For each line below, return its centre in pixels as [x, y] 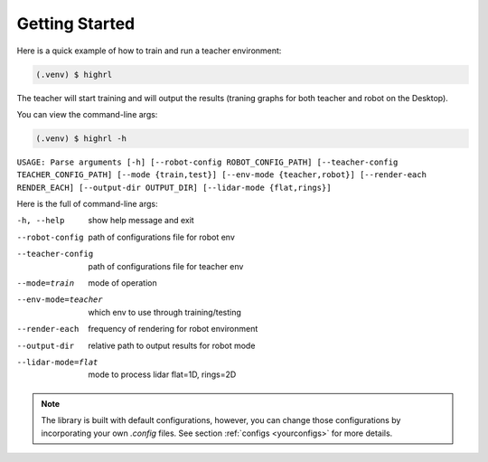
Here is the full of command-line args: [87, 204]
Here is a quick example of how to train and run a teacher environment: [149, 51]
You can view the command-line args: [87, 114]
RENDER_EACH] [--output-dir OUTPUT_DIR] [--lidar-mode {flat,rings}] [174, 187]
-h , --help [41, 221]
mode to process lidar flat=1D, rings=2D [162, 374]
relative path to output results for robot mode [172, 345]
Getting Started [76, 24]
